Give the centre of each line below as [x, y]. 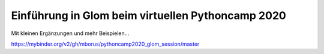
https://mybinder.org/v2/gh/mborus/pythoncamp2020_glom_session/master [105, 44]
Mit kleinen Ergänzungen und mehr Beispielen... [70, 33]
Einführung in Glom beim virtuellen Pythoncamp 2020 [148, 15]
